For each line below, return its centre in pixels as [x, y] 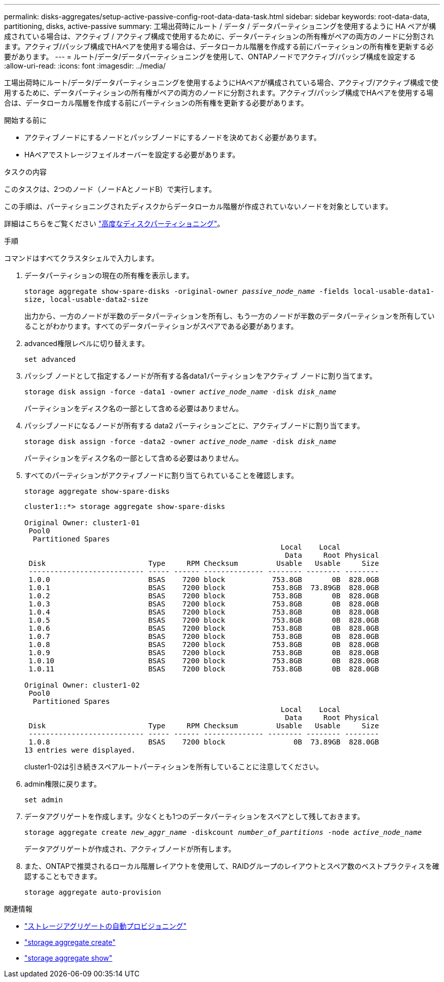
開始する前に [25, 120]
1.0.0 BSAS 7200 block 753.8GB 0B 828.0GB [204, 580]
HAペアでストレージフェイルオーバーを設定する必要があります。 [132, 155]
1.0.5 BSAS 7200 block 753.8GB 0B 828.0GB [204, 620]
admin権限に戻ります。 [63, 784]
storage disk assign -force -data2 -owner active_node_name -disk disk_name [180, 442]
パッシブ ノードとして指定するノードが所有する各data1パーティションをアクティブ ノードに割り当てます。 [201, 376]
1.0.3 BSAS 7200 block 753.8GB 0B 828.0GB [204, 604]
